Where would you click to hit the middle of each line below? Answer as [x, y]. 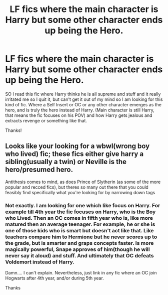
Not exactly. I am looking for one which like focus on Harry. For [83, 205]
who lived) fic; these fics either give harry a [74, 154]
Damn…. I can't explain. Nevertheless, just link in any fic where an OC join [81, 273]
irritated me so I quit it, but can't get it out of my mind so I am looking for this [84, 99]
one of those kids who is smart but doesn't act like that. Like [79, 230]
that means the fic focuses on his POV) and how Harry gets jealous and [79, 115]
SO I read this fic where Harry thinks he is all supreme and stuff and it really [83, 94]
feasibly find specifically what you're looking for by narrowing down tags [80, 192]
